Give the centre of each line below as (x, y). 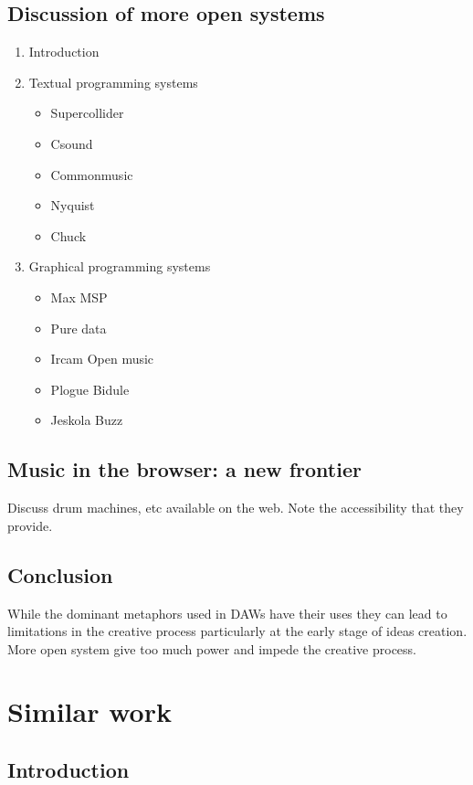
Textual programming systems (113, 82)
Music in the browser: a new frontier (184, 469)
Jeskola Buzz (87, 420)
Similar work (89, 711)
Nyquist (73, 205)
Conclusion (60, 574)
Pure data (79, 328)
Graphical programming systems (120, 266)
